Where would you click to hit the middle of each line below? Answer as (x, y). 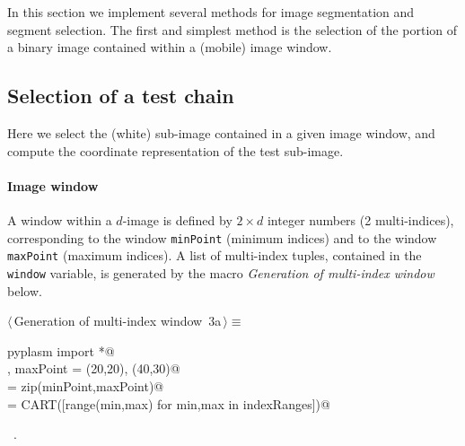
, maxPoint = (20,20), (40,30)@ (94, 368)
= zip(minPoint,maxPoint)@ (86, 385)
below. (25, 290)
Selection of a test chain (121, 96)
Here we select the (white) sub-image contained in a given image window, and (221, 132)
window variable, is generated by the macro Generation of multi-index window (221, 272)
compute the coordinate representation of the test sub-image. (175, 150)
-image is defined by (177, 219)
